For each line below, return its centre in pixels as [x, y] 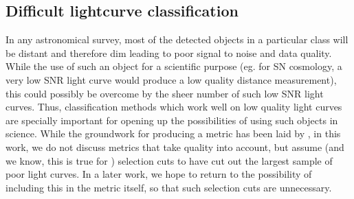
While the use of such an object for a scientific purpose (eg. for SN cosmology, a [174, 66]
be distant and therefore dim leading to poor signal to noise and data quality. [169, 52]
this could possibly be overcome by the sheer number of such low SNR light [165, 93]
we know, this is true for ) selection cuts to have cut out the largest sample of [169, 160]
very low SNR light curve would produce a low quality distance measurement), [171, 79]
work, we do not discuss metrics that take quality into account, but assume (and [175, 147]
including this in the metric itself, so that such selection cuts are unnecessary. [169, 187]
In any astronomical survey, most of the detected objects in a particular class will [177, 39]
